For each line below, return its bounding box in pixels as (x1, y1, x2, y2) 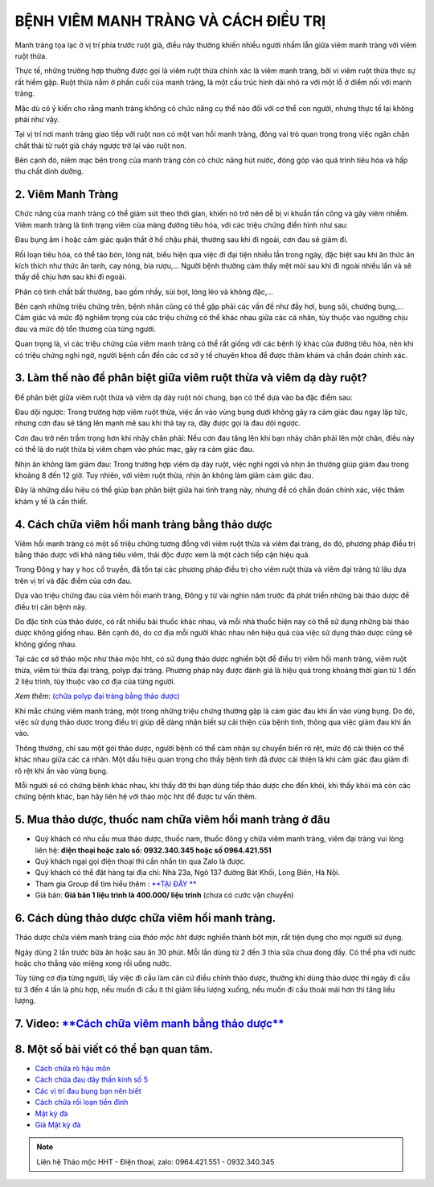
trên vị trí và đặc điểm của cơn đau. (14, 576, 133, 585)
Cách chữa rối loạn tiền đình (35, 1098, 129, 1107)
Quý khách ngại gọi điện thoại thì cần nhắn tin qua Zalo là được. (35, 856, 247, 866)
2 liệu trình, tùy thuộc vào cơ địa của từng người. (14, 676, 176, 686)
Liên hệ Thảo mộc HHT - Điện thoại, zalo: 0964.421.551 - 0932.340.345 (36, 1156, 275, 1166)
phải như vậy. (14, 114, 59, 124)
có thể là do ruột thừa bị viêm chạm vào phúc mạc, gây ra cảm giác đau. (14, 445, 255, 454)
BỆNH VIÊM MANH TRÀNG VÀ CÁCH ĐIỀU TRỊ (14, 12, 326, 30)
